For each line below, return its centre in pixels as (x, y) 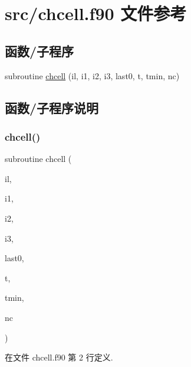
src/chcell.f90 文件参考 (96, 13)
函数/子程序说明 (52, 107)
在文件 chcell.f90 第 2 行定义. (59, 357)
